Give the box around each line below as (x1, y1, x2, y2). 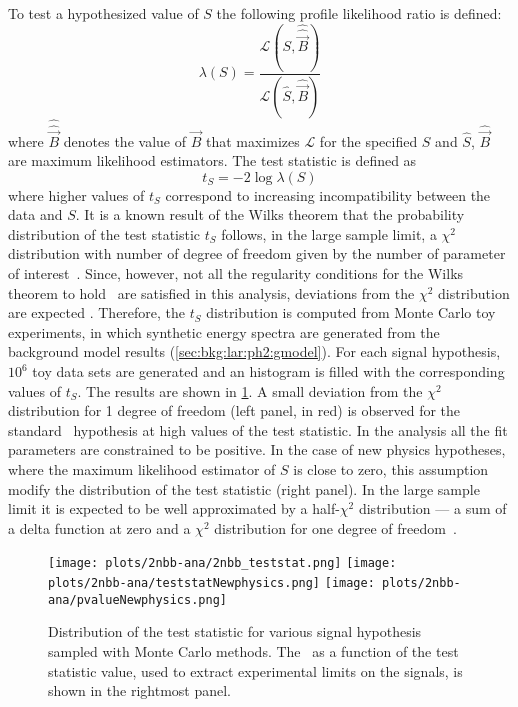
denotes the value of (63, 130, 186, 151)
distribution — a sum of (358, 498, 507, 519)
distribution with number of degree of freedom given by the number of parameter (8, 243, 506, 264)
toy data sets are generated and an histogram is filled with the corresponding (32, 361, 505, 382)
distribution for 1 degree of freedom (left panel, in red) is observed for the (8, 400, 461, 421)
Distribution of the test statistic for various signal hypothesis (48, 621, 422, 642)
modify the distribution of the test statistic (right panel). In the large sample (8, 478, 480, 499)
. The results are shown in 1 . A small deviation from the (77, 380, 423, 401)
